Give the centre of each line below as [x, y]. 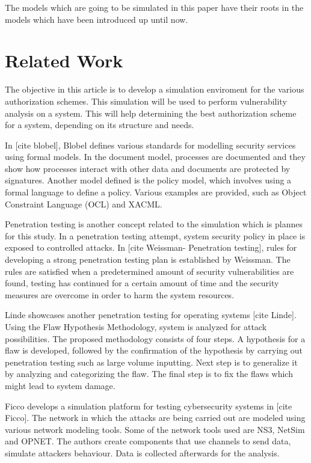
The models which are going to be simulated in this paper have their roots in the [154, 7]
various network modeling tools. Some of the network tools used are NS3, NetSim [155, 429]
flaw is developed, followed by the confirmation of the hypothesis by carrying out [154, 350]
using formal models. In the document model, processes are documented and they [155, 157]
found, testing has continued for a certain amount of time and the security [142, 283]
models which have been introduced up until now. [97, 19]
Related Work [64, 60]
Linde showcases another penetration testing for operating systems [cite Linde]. [151, 315]
